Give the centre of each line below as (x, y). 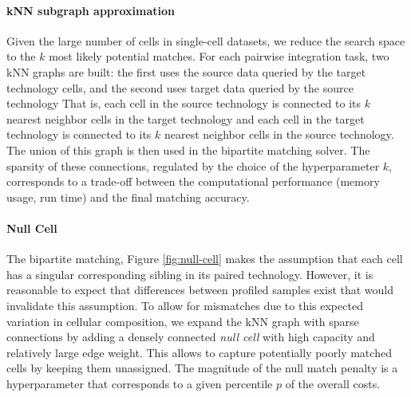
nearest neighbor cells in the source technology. (279, 134)
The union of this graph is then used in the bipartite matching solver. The (188, 149)
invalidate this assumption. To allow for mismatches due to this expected (185, 305)
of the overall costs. (333, 383)
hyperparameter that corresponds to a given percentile (140, 383)
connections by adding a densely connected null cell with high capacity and (191, 337)
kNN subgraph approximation (91, 10)
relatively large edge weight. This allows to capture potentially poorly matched (199, 352)
